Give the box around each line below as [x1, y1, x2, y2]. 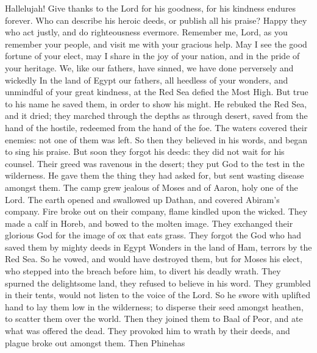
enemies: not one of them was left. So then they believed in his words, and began [5, 133, 308, 146]
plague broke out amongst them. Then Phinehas [5, 336, 185, 349]
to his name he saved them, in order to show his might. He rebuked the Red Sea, [5, 97, 307, 110]
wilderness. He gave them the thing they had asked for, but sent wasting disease [5, 169, 304, 182]
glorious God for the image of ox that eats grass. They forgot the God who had [5, 229, 301, 241]
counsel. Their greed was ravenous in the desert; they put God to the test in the [5, 157, 305, 169]
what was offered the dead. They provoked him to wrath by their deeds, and [5, 324, 290, 337]
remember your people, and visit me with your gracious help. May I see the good [5, 37, 307, 50]
